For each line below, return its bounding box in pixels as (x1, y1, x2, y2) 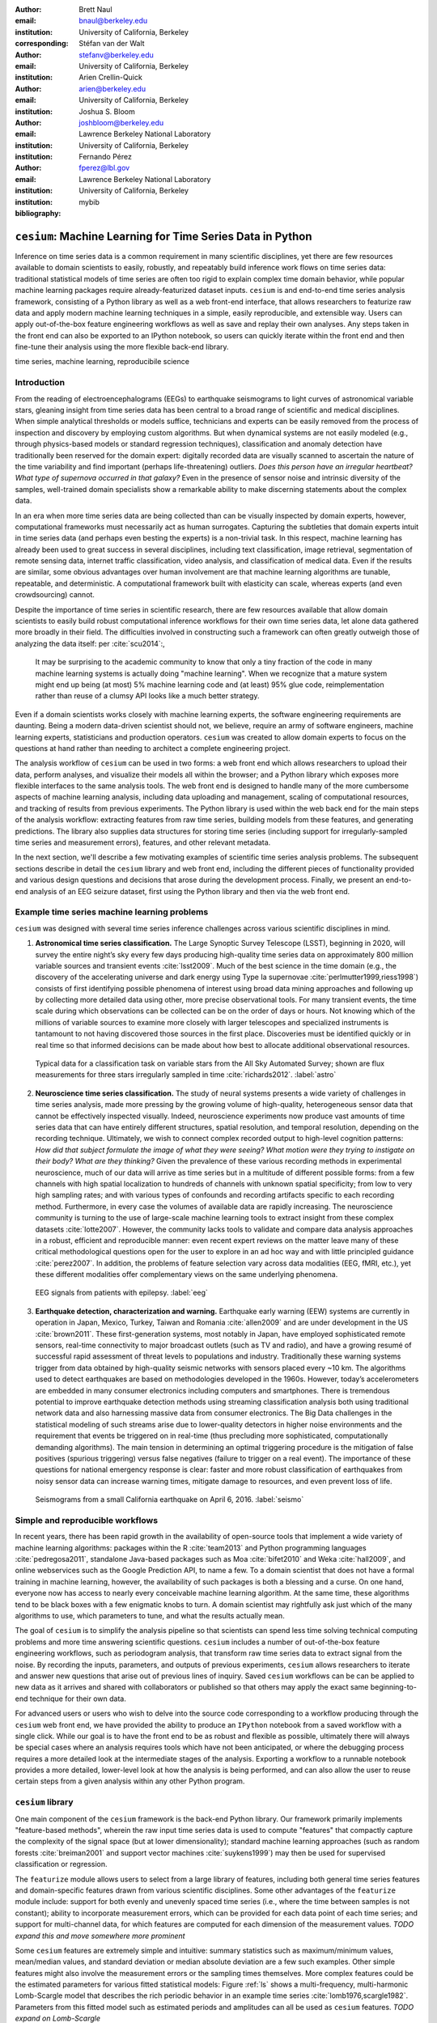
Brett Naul (78, 5, 112, 14)
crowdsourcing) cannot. (15, 590, 95, 600)
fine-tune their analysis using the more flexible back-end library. (15, 342, 230, 352)
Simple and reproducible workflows (15, 1514, 158, 1525)
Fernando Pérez (78, 152, 133, 162)
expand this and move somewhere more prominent (15, 1931, 185, 1940)
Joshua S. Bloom (78, 106, 135, 117)
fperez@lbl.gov (78, 163, 130, 173)
